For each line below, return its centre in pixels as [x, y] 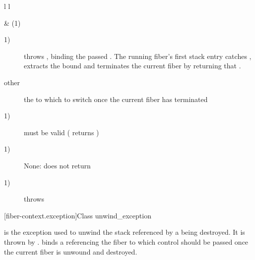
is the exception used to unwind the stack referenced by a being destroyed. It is [125, 232]
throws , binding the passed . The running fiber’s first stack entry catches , [138, 56]
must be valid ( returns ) [62, 132]
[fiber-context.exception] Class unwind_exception [78, 215]
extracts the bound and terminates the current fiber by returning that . [132, 66]
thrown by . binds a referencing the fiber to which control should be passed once [126, 241]
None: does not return [57, 165]
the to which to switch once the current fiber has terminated [116, 99]
